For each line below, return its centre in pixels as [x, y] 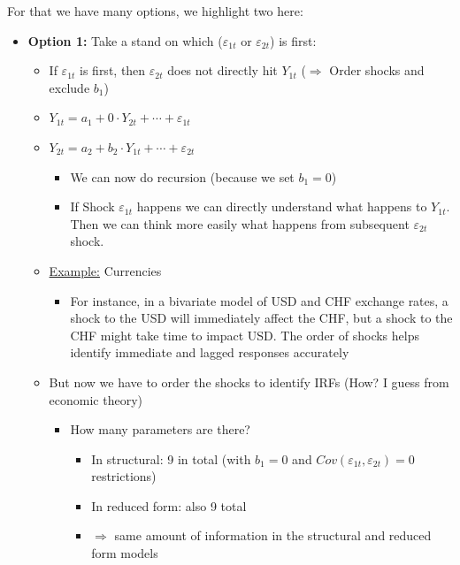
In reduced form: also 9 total [169, 505]
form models [125, 553]
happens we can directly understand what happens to [282, 206]
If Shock [92, 206]
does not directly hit [222, 70]
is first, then [113, 70]
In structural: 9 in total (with [171, 458]
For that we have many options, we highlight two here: [155, 11]
